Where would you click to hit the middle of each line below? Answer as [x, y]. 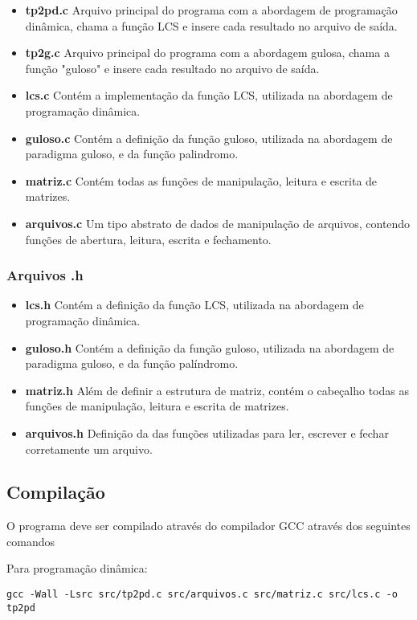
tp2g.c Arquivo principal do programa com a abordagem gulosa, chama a [207, 53]
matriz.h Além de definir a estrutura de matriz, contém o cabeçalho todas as [217, 390]
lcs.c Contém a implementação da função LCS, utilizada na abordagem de [209, 95]
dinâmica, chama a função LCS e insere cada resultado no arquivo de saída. [211, 25]
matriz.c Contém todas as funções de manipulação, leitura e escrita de [201, 180]
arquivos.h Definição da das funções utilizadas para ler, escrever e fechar [207, 432]
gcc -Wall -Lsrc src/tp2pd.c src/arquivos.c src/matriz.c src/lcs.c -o [202, 595]
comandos [31, 541]
